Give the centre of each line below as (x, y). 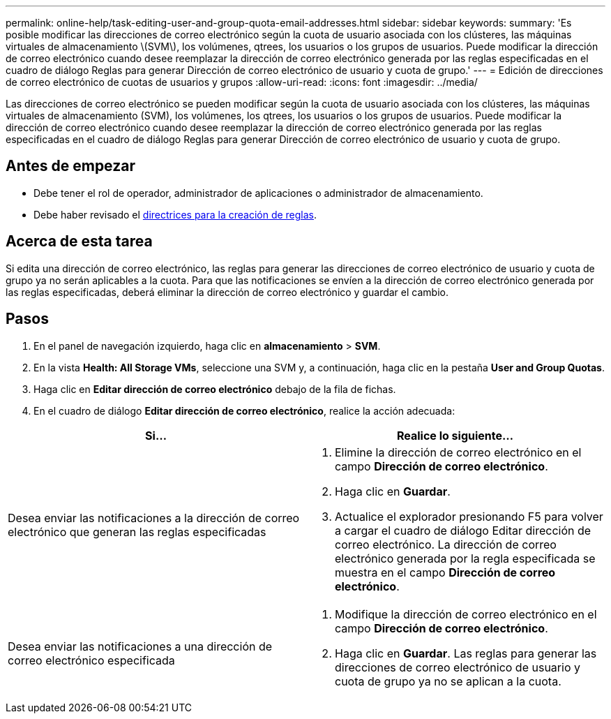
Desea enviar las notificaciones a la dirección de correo (154, 518)
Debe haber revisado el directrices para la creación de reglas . (175, 214)
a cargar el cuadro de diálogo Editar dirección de (463, 530)
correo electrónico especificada (91, 660)
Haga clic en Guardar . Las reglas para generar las (466, 653)
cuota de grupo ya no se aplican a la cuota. (448, 681)
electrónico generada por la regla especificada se (465, 558)
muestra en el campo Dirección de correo (445, 572)
